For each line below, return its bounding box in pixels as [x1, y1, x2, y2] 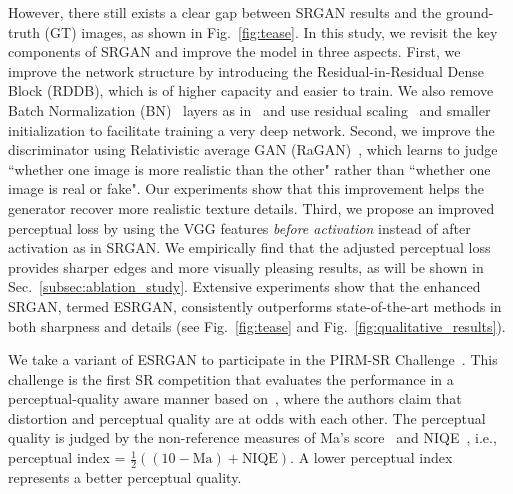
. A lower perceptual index [290, 447, 453, 468]
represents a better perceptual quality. [8, 466, 242, 487]
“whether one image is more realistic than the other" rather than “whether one [8, 158, 491, 179]
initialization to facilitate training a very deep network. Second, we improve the [8, 119, 495, 140]
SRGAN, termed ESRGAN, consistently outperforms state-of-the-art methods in [8, 295, 502, 316]
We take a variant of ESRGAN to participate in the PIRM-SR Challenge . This [8, 349, 498, 370]
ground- [445, 2, 494, 22]
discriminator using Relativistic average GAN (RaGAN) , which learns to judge [8, 139, 498, 160]
